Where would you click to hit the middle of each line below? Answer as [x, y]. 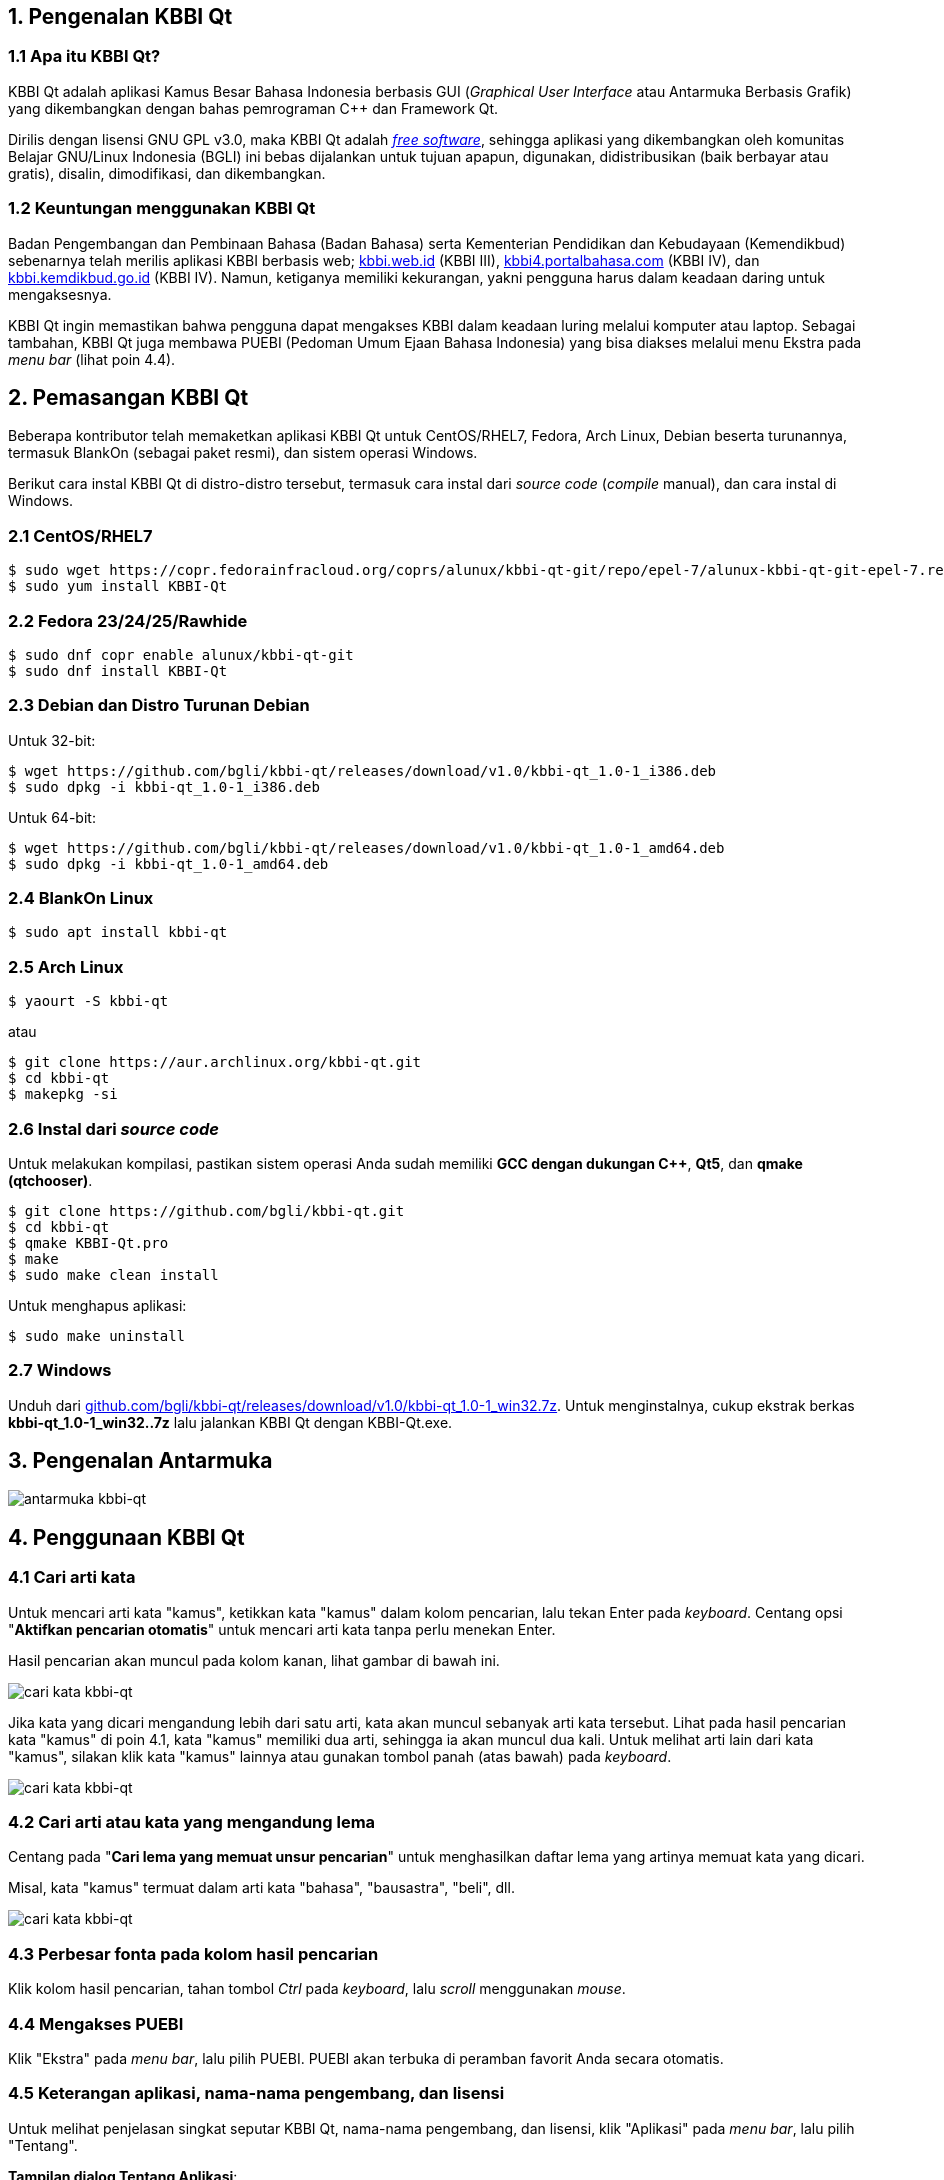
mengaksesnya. [60, 294]
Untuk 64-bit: [52, 817]
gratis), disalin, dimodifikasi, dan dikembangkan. [167, 173]
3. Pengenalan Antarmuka [140, 1461]
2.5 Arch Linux [66, 966]
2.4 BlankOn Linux [81, 898]
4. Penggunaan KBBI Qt [126, 1537]
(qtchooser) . [50, 1180]
